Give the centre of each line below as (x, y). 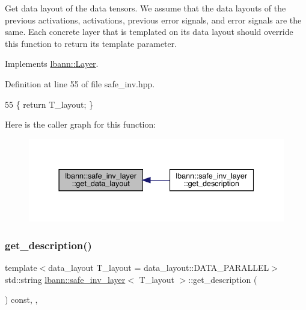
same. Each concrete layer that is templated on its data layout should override (149, 32)
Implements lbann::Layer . (52, 64)
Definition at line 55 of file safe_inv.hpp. (80, 83)
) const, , (21, 299)
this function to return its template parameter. (91, 43)
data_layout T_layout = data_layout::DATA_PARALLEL (159, 268)
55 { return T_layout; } (49, 104)
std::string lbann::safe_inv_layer (65, 279)
